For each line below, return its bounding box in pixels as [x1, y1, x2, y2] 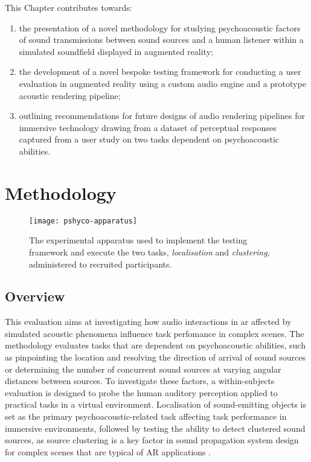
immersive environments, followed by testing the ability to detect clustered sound [5, 422, 306, 434]
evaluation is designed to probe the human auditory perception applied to [5, 386, 278, 399]
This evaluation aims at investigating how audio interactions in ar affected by [5, 315, 292, 328]
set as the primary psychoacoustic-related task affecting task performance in [5, 410, 287, 423]
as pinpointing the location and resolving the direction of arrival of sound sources [5, 351, 306, 364]
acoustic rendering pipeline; [19, 89, 121, 101]
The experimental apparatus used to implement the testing [29, 234, 248, 246]
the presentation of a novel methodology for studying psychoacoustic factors [19, 21, 301, 34]
